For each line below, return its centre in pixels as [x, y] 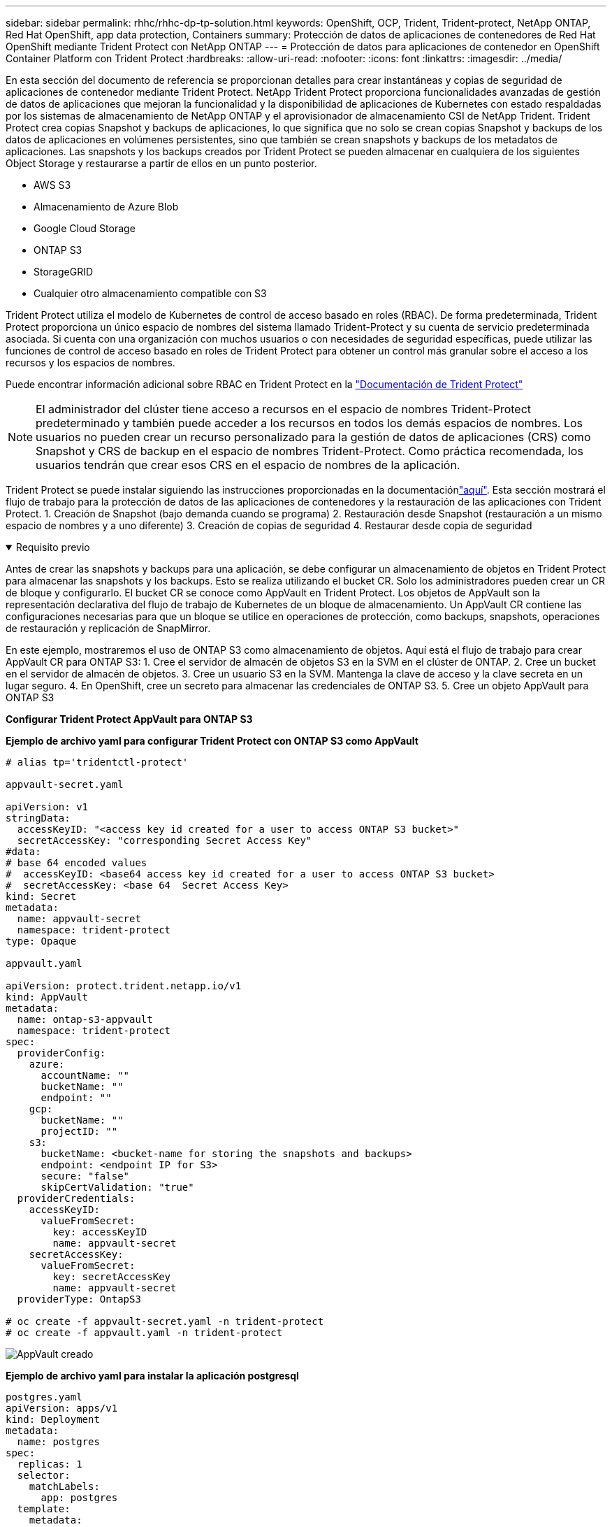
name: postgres [58, 1442]
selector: [44, 1475]
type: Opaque [41, 941]
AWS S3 [52, 185]
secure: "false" [85, 1176]
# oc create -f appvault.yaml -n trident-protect [144, 1333]
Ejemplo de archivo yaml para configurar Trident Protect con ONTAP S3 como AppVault [212, 741]
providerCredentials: [76, 1198]
